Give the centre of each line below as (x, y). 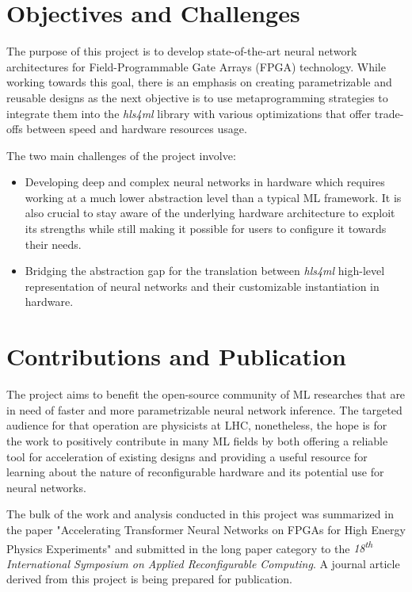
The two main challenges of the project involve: (121, 155)
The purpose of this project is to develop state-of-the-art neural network (182, 51)
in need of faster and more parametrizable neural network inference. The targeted (204, 409)
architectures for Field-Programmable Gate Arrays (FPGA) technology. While (196, 66)
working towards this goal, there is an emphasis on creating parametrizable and (199, 82)
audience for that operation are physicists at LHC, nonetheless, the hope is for (197, 425)
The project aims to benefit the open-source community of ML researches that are (206, 394)
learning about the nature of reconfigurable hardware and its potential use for (195, 472)
